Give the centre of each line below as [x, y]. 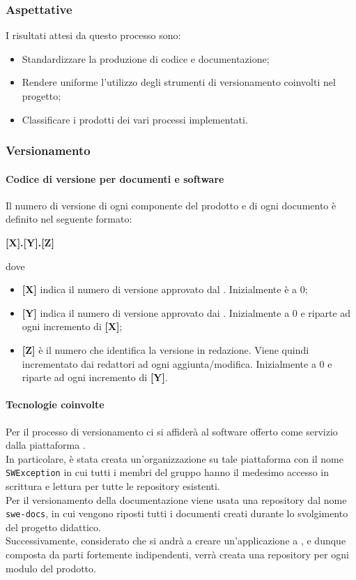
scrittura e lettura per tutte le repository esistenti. [113, 486]
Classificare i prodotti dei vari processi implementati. [135, 119]
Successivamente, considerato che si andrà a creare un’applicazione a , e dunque [176, 541]
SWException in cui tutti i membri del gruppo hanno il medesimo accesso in [168, 472]
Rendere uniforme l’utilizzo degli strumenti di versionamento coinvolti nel [179, 82]
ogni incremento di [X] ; [72, 326]
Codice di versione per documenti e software [115, 178]
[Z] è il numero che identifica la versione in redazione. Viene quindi [165, 349]
